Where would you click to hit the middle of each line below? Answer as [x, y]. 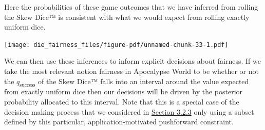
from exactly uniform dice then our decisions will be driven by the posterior [124, 92]
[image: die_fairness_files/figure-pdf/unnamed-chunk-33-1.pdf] [116, 45]
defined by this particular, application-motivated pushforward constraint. [119, 122]
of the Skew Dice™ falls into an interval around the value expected [143, 81]
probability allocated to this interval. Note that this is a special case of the [122, 102]
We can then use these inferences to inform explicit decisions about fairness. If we [132, 61]
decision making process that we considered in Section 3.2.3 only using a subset [129, 111]
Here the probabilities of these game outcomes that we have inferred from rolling [131, 7]
